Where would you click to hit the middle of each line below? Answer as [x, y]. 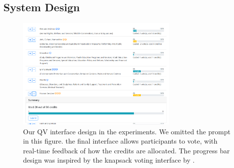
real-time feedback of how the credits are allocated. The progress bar [127, 150]
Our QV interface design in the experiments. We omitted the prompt [127, 131]
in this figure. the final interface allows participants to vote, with [120, 141]
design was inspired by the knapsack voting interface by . [109, 160]
